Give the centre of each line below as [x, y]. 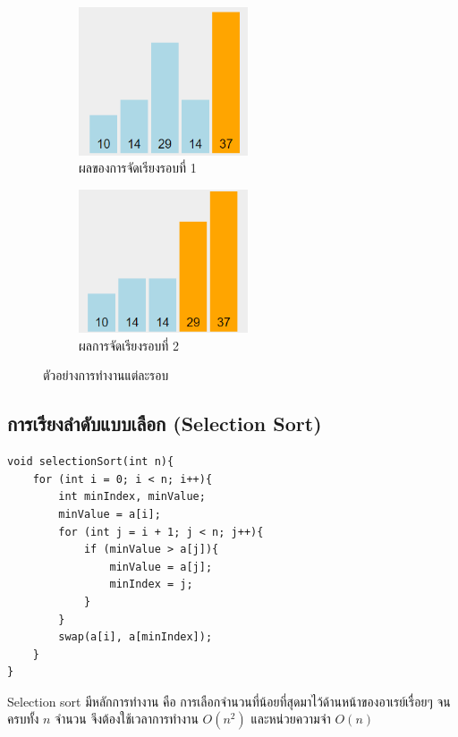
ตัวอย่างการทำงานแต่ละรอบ [106, 375]
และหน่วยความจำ [291, 719]
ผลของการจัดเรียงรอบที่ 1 [138, 168]
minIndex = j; [151, 585]
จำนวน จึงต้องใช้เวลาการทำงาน [127, 719]
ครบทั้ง [23, 719]
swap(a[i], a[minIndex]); [136, 637]
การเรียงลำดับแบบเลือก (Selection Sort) [165, 424]
